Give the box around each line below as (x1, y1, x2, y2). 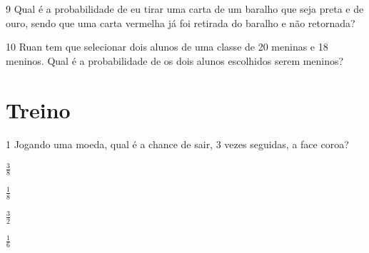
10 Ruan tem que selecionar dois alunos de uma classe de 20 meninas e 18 (6, 39, 328, 54)
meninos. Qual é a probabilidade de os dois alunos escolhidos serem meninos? (6, 53, 344, 68)
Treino (6, 95, 71, 124)
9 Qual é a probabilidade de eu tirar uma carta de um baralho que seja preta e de (6, 1, 364, 16)
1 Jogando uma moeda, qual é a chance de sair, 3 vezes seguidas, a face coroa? (6, 136, 349, 151)
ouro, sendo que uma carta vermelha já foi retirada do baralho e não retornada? (6, 15, 355, 30)
